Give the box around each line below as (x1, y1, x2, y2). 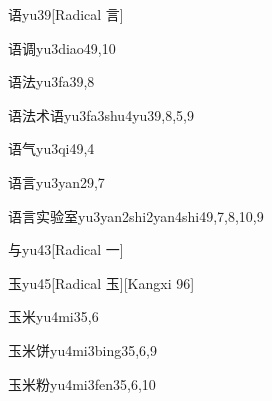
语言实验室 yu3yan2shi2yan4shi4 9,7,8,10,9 (8, 205, 264, 226)
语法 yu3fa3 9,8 (8, 71, 95, 92)
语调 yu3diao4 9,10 (8, 37, 116, 58)
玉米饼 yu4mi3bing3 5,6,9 (8, 339, 157, 360)
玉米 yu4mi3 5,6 (8, 306, 99, 327)
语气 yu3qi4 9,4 (8, 138, 95, 159)
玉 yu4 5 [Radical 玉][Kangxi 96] (8, 272, 195, 293)
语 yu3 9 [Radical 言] (8, 4, 124, 24)
